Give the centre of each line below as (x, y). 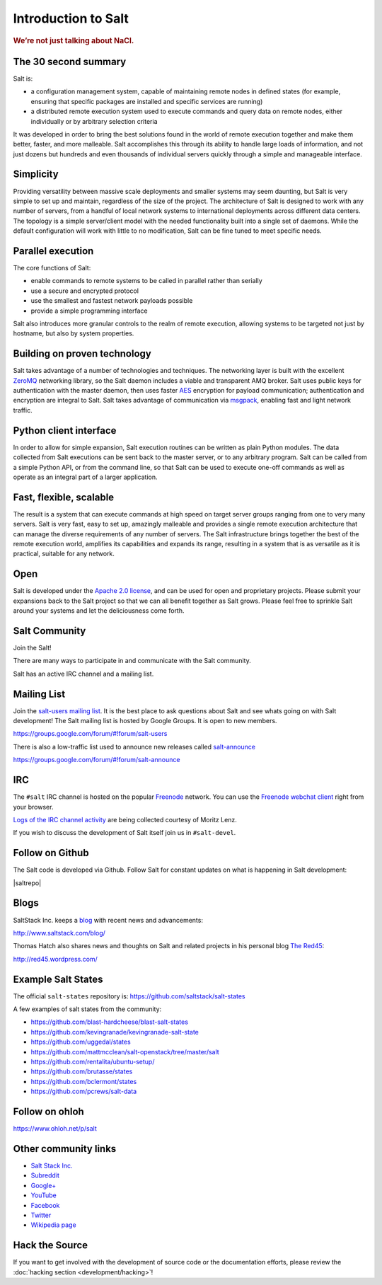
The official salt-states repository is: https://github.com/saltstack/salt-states (129, 996)
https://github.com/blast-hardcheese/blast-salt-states (110, 1022)
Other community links (65, 1149)
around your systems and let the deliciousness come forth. (99, 611)
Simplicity (36, 174)
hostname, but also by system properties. (74, 333)
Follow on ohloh (48, 1111)
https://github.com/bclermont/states (84, 1081)
